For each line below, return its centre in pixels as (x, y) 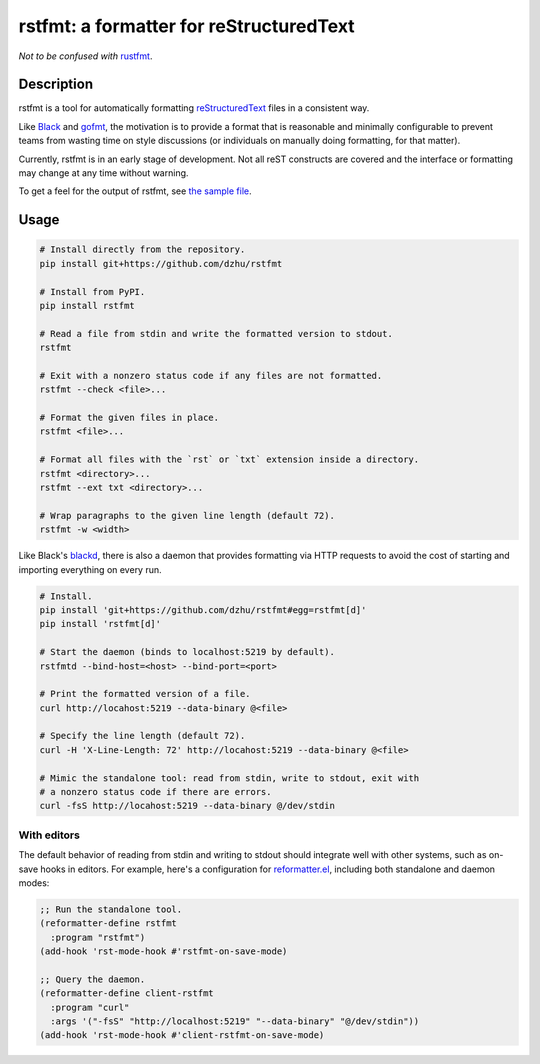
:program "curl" (90, 1007)
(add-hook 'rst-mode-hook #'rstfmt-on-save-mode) (163, 951)
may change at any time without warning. (103, 173)
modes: (34, 882)
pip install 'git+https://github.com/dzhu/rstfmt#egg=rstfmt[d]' (203, 609)
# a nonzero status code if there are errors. (155, 792)
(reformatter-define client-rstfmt (126, 993)
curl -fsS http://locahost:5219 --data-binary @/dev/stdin (187, 806)
